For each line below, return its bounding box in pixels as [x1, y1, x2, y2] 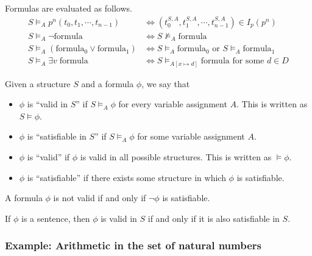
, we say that [141, 77, 190, 90]
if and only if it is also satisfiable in [147, 212, 280, 224]
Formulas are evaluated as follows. [5, 2, 132, 14]
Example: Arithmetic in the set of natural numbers [5, 238, 261, 253]
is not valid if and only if [53, 191, 146, 204]
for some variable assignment [137, 130, 245, 143]
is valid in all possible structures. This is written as [80, 151, 272, 163]
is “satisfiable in [27, 130, 87, 143]
